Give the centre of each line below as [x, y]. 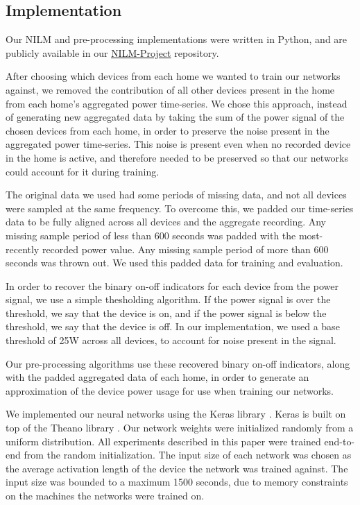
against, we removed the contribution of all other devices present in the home [170, 89]
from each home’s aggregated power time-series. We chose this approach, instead [177, 103]
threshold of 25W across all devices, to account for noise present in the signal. [171, 340]
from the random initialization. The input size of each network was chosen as [188, 455]
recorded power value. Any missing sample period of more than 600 [185, 249]
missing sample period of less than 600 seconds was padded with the [151, 235]
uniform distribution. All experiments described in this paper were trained [163, 441]
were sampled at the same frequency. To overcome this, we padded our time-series [180, 208]
